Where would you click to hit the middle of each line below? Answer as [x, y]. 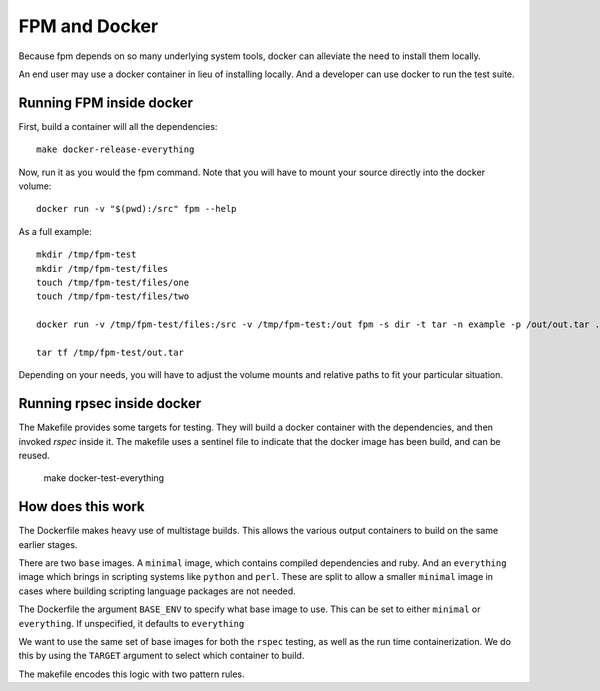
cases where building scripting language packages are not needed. [157, 591]
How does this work [81, 506]
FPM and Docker [88, 26]
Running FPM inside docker [106, 102]
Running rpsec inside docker [110, 403]
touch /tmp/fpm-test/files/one [113, 282]
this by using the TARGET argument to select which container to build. [161, 656]
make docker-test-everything [104, 478]
